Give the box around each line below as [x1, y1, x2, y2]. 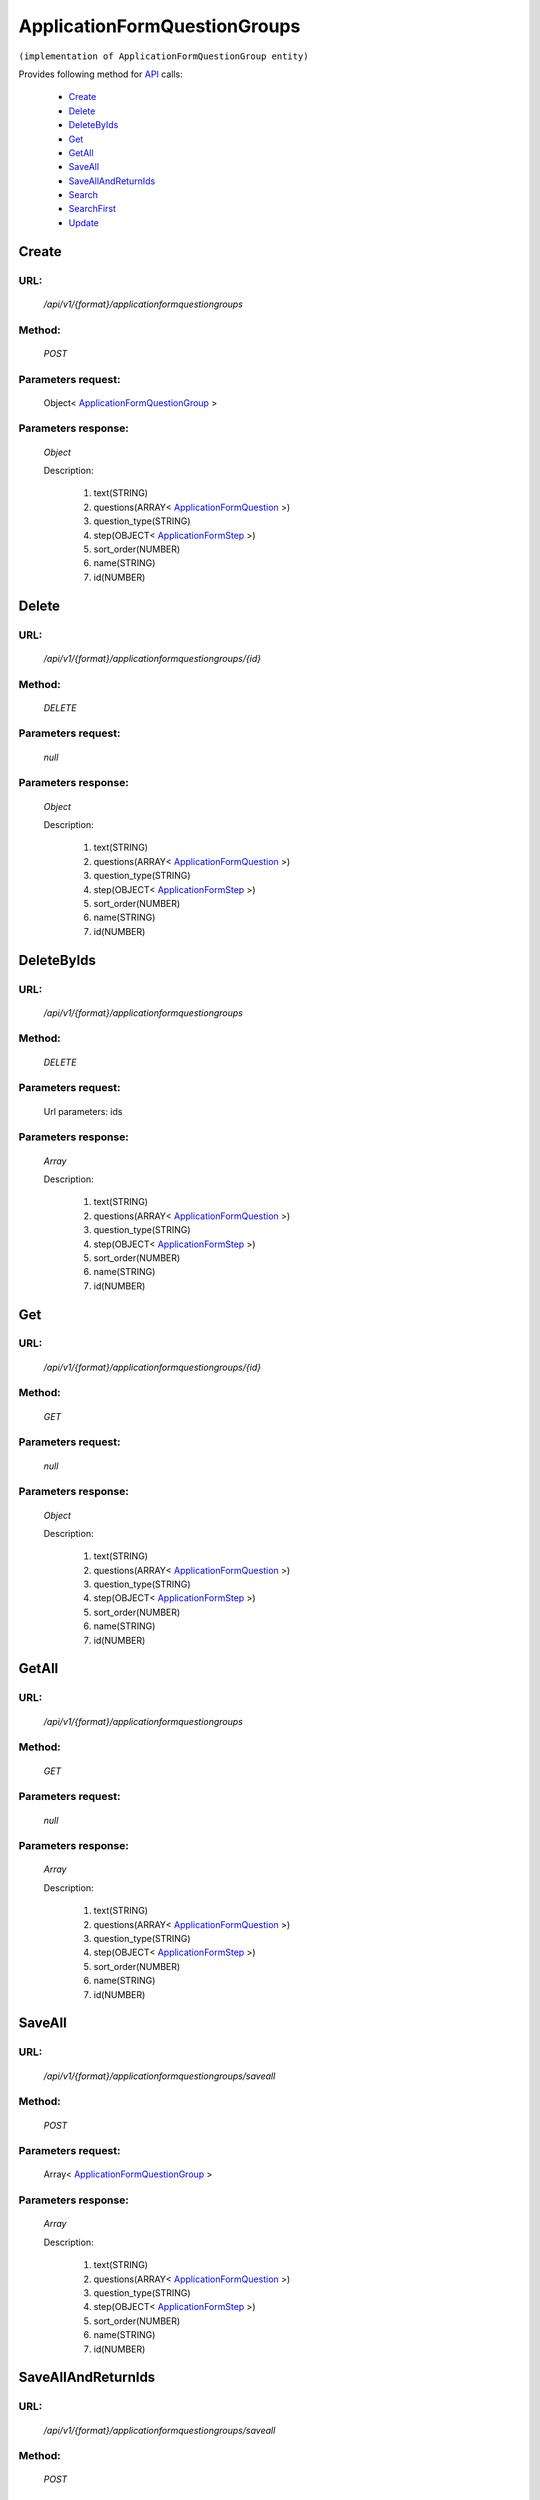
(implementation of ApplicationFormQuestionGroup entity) [18, 50, 309, 62]
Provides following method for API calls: [18, 68, 184, 80]
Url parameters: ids [43, 1105, 123, 1117]
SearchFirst [68, 203, 117, 215]
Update [68, 216, 100, 229]
